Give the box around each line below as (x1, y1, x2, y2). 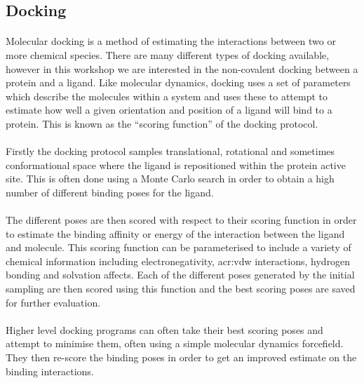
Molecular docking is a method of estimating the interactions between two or (6, 34, 336, 48)
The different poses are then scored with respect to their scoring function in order (6, 213, 357, 227)
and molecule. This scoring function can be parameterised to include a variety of (6, 240, 351, 255)
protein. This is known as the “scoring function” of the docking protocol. (6, 116, 318, 130)
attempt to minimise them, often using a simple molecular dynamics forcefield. (6, 336, 344, 351)
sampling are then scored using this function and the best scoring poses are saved (6, 281, 356, 296)
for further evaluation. (6, 295, 101, 309)
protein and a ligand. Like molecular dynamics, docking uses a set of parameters (6, 75, 351, 90)
